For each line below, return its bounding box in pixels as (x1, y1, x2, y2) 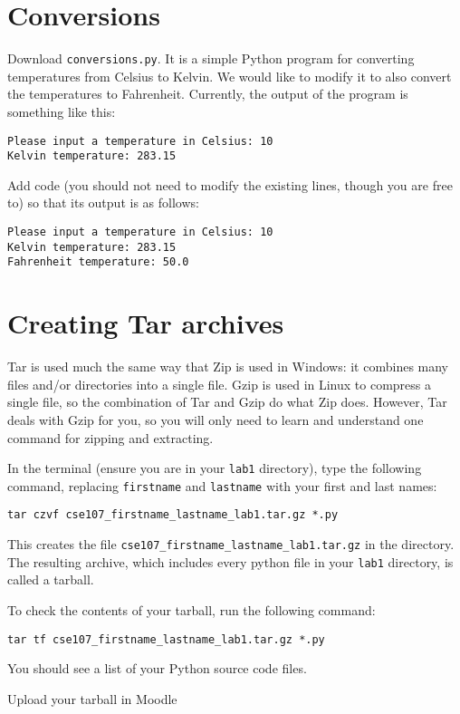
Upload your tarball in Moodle (7, 689, 177, 708)
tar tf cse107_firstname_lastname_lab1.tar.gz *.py (7, 632, 325, 646)
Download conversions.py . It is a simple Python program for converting (7, 49, 415, 68)
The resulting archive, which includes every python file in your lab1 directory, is (7, 552, 454, 571)
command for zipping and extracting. (7, 428, 214, 447)
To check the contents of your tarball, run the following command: (7, 601, 376, 619)
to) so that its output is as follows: (7, 193, 199, 212)
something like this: (7, 101, 116, 121)
